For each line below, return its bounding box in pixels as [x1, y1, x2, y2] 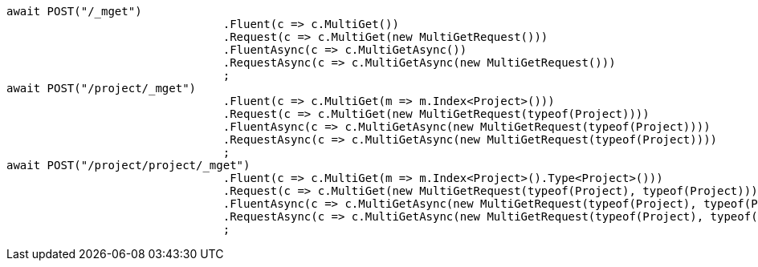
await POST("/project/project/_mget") [6, 159, 251, 172]
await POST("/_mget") [6, 5, 142, 18]
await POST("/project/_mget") [6, 82, 197, 95]
